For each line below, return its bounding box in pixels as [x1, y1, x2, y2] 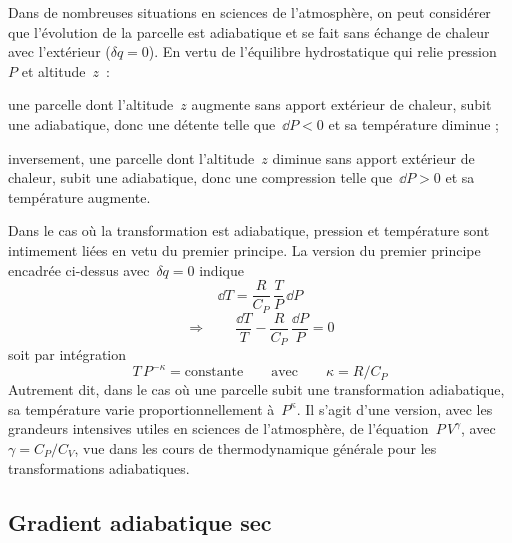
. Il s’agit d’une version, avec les [296, 398, 493, 419]
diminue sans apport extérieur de [272, 147, 475, 168]
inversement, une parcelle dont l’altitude [8, 147, 255, 168]
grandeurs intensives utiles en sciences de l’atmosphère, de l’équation [8, 418, 429, 439]
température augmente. [8, 186, 151, 207]
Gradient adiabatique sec [8, 506, 272, 537]
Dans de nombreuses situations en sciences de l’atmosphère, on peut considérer [8, 2, 491, 22]
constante [184, 365, 244, 380]
